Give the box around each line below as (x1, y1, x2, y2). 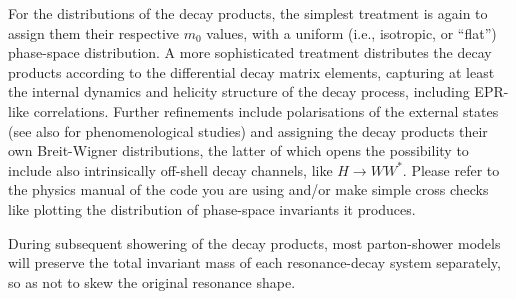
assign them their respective (8, 22, 180, 43)
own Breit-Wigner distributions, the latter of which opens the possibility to (8, 140, 469, 161)
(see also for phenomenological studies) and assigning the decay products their (8, 120, 488, 141)
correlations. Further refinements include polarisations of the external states (33, 100, 499, 121)
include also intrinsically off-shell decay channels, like (8, 159, 333, 180)
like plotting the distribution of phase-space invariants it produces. (8, 198, 416, 219)
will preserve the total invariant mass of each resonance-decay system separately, (8, 252, 501, 273)
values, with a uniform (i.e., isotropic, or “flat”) (206, 22, 497, 43)
